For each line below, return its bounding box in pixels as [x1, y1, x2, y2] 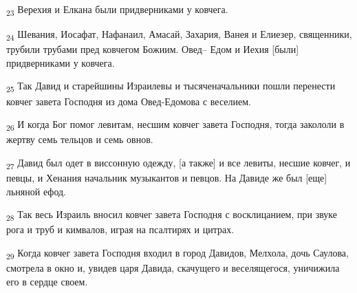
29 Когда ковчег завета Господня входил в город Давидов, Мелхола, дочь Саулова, [6, 245, 349, 261]
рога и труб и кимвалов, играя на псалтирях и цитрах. [6, 222, 235, 237]
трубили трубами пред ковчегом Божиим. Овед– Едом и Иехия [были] [6, 42, 299, 56]
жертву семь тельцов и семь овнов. [6, 132, 153, 146]
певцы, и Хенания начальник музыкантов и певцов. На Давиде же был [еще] [6, 171, 327, 184]
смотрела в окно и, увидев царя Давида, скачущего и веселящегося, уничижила [6, 261, 340, 275]
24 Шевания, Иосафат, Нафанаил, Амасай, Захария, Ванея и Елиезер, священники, [6, 27, 352, 43]
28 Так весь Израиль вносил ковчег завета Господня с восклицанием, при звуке [6, 207, 337, 223]
